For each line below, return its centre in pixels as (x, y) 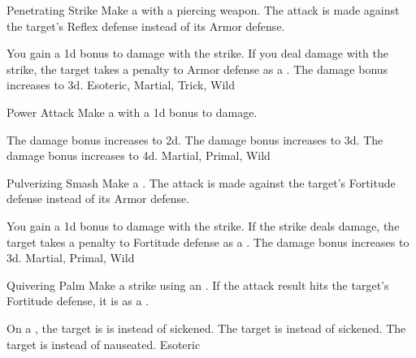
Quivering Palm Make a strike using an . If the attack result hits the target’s (198, 285)
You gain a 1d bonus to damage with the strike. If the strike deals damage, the (203, 225)
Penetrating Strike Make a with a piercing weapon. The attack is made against (203, 10)
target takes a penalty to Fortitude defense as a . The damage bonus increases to (208, 242)
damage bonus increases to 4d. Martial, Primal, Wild (139, 155)
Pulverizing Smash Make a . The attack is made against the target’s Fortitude (201, 182)
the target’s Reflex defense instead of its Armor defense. (146, 26)
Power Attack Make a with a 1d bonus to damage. (132, 112)
